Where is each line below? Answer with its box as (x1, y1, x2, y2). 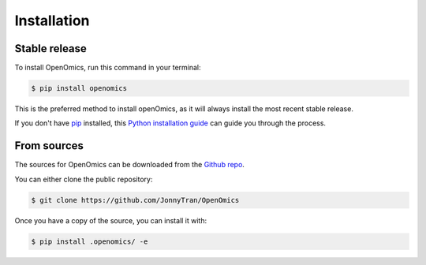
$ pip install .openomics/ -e (31, 237, 148, 246)
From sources (14, 139, 84, 153)
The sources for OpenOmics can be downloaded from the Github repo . (14, 160, 245, 170)
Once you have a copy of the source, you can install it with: (14, 215, 207, 225)
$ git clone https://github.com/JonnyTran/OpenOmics (31, 196, 240, 204)
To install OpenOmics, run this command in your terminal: (14, 63, 201, 73)
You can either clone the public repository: (14, 174, 153, 184)
